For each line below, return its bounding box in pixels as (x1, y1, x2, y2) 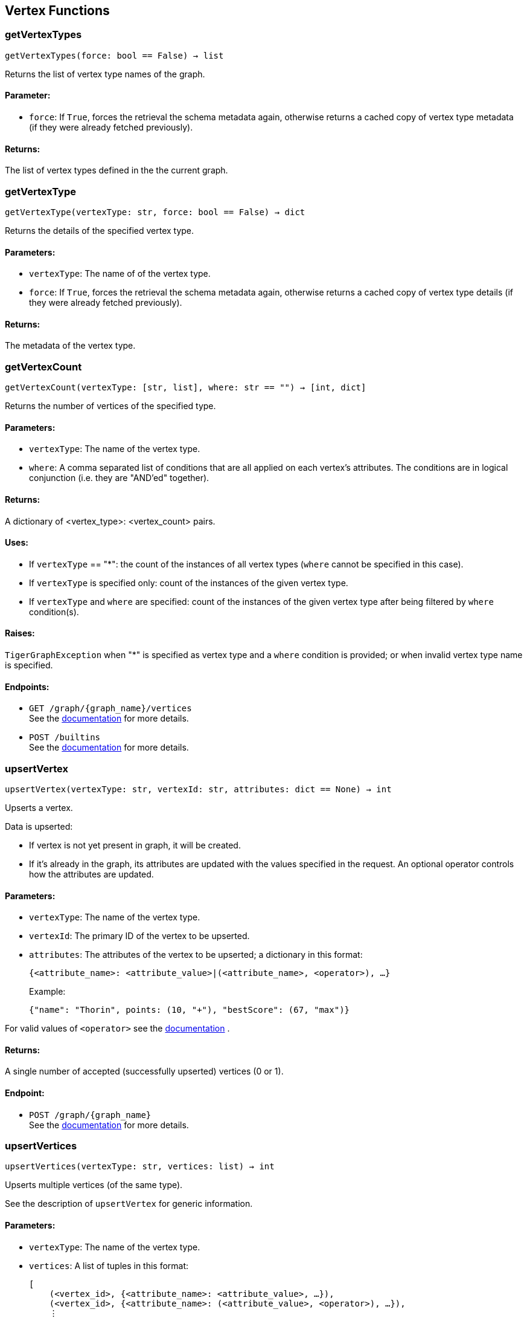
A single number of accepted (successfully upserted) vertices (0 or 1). (5, 1066, 284, 1077)
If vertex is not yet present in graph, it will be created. (29, 840, 241, 851)
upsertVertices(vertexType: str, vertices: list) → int (5, 1161, 275, 1172)
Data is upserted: (5, 821, 73, 832)
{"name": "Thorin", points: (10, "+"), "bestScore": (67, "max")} (29, 1005, 350, 1015)
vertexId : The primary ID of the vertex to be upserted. (29, 931, 250, 942)
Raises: (5, 628, 35, 639)
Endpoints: (5, 681, 50, 692)
